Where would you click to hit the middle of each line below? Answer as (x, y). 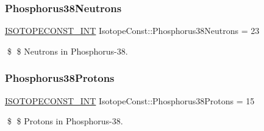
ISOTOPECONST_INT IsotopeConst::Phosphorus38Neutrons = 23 (132, 31)
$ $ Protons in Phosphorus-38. (65, 121)
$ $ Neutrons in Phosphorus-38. (67, 51)
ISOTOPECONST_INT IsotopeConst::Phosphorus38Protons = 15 (130, 100)
